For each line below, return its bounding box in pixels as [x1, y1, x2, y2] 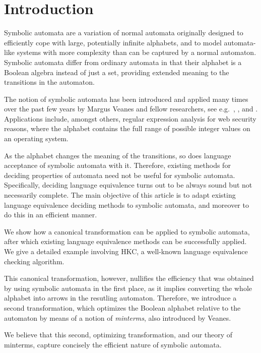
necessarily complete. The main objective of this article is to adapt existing [4, 190, 236, 200]
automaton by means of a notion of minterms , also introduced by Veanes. [4, 312, 231, 323]
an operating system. [4, 133, 69, 144]
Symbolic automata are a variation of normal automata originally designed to [4, 27, 243, 38]
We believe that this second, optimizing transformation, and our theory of [4, 329, 233, 340]
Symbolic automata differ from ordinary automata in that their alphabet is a [4, 56, 242, 67]
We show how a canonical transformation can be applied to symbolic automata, [4, 226, 250, 237]
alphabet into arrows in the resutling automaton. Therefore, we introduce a [4, 292, 237, 303]
